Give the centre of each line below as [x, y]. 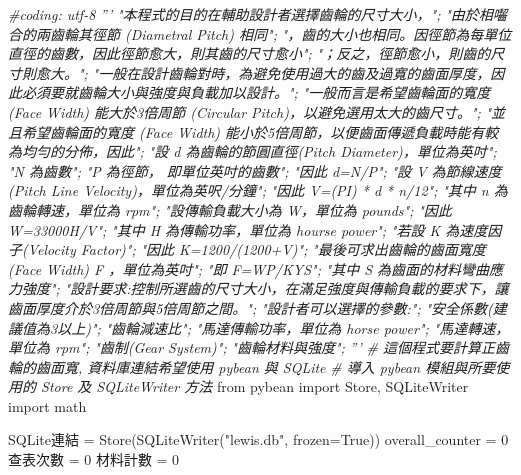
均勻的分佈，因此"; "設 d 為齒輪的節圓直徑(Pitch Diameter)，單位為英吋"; [259, 151]
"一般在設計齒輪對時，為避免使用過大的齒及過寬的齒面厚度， [291, 72]
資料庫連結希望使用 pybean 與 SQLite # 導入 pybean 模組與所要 [291, 366]
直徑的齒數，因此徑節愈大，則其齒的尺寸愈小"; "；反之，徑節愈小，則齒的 [249, 53]
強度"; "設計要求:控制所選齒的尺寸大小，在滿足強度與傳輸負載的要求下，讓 [265, 288]
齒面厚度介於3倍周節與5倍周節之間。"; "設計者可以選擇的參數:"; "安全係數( [250, 307]
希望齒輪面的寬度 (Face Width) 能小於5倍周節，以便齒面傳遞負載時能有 [253, 131]
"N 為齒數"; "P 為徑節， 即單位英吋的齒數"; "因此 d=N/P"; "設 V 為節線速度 [255, 170]
